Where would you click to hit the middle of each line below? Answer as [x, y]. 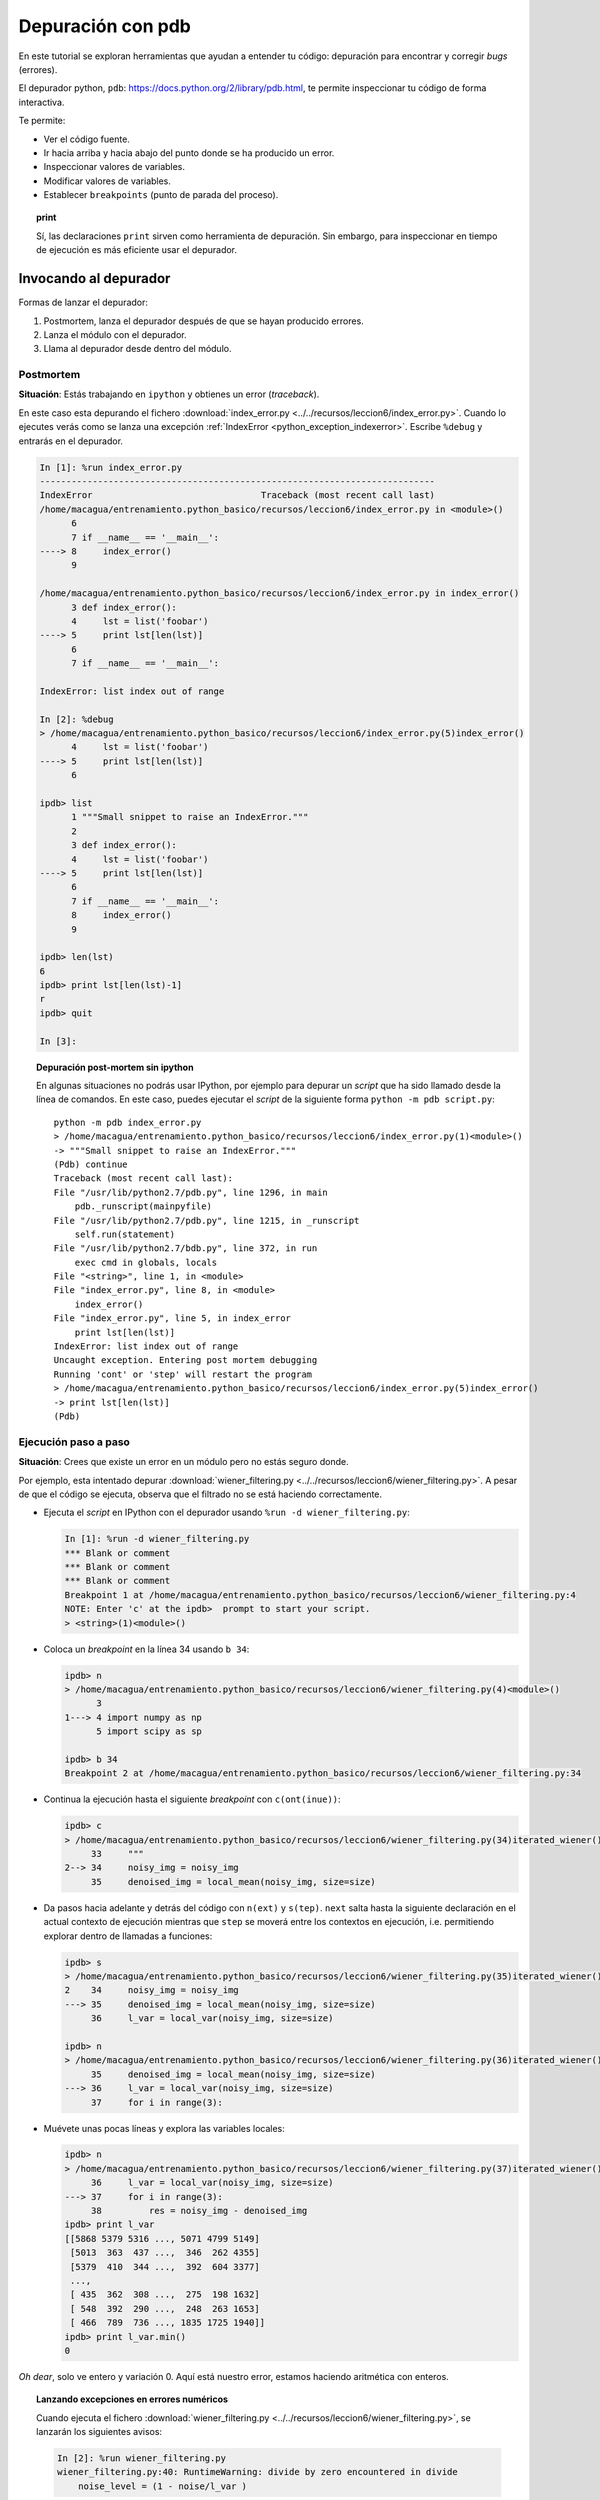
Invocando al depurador [94, 278]
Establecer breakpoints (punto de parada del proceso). [161, 195]
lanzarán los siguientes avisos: [99, 2432]
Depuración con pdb [105, 26]
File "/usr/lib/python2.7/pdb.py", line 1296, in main [191, 1192]
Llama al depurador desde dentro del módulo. [137, 349]
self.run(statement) [124, 1234]
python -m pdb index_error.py [127, 1122]
